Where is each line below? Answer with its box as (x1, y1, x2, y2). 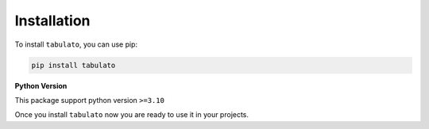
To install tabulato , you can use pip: (14, 40, 138, 49)
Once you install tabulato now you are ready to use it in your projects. (14, 110, 249, 120)
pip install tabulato (31, 60, 116, 70)
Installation (14, 12, 91, 29)
